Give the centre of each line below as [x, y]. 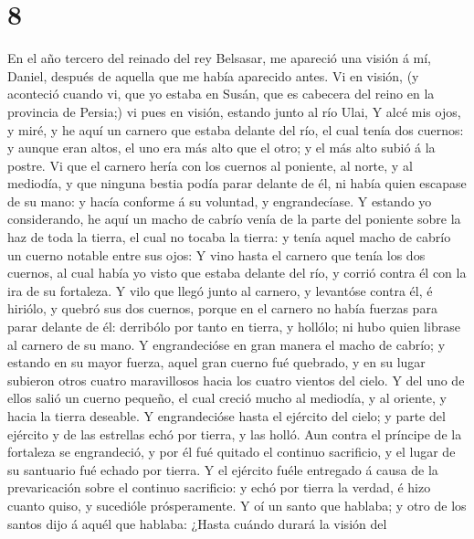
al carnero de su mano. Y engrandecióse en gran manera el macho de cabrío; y [226, 344]
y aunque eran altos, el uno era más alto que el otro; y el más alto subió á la [221, 148]
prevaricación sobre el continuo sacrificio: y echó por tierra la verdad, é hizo [219, 487]
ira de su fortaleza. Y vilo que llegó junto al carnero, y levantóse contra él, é [220, 290]
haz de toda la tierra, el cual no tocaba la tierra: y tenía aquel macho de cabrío [229, 237]
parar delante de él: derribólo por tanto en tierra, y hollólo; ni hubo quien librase [234, 327]
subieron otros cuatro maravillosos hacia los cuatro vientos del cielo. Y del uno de [236, 380]
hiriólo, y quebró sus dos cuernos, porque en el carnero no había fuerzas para [222, 308]
